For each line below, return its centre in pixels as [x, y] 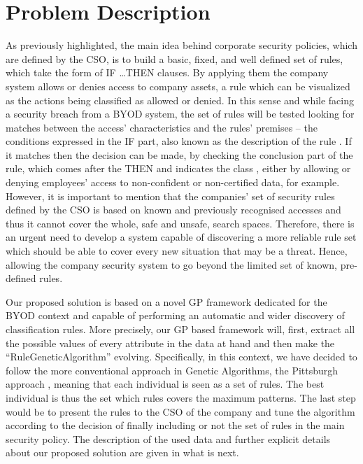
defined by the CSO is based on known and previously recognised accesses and [173, 210]
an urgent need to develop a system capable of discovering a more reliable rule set [181, 237]
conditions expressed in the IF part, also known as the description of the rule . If [179, 141]
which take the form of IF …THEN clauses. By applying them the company [167, 72]
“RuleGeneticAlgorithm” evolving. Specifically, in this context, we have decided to [181, 357]
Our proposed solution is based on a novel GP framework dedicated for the [166, 301]
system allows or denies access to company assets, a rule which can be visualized [178, 86]
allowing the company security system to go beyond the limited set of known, [171, 264]
